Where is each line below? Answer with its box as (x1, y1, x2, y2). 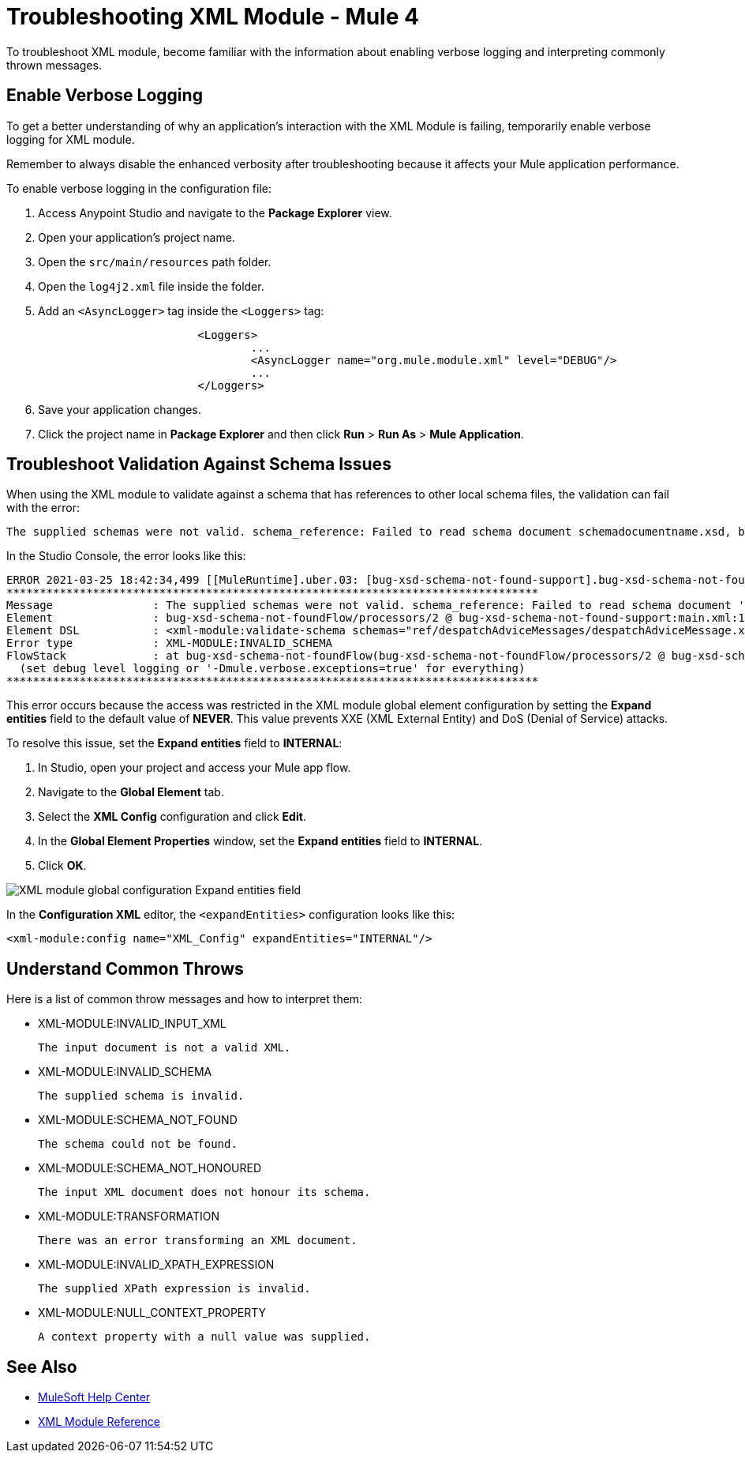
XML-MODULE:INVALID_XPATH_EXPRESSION (38, 1258, 275, 1272)
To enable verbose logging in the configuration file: (6, 181, 271, 195)
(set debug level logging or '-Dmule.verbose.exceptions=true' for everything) (19, 662, 526, 675)
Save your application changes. (38, 402, 201, 416)
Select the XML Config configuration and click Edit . (38, 810, 306, 824)
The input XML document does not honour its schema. (38, 1186, 371, 1199)
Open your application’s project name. (38, 230, 235, 244)
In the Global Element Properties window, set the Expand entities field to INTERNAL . (38, 834, 483, 848)
